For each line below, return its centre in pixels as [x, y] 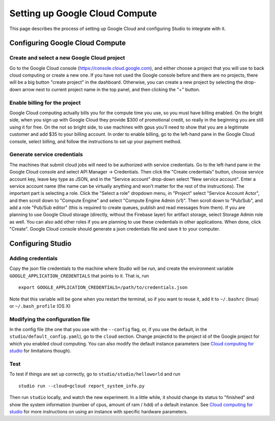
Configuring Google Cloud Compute [67, 43]
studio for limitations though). [40, 351]
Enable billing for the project [45, 103]
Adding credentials [34, 259]
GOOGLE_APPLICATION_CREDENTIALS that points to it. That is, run [79, 276]
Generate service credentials [46, 155]
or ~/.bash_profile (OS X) [40, 306]
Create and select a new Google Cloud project [67, 58]
